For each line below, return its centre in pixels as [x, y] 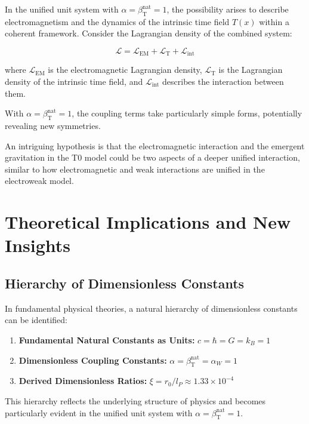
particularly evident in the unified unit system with [99, 412]
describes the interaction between [223, 82]
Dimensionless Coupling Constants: [93, 360]
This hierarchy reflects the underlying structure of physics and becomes [135, 400]
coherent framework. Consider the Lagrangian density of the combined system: [149, 33]
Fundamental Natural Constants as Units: [107, 339]
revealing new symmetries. [53, 126]
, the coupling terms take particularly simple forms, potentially [187, 113]
